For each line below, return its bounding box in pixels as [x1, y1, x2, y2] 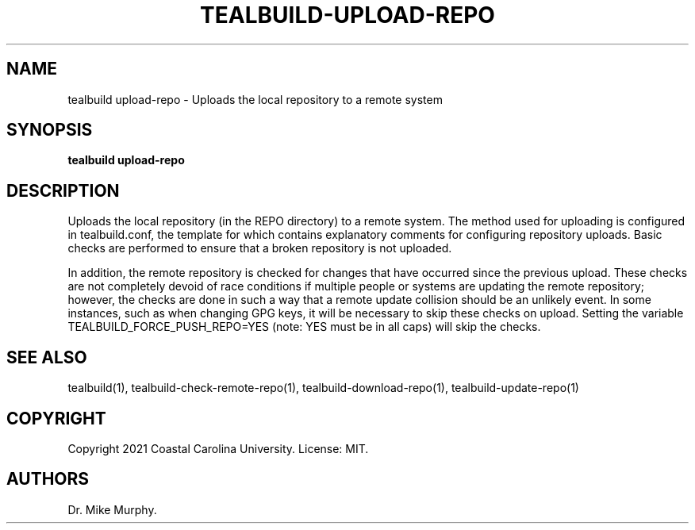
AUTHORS [6, 469, 90, 490]
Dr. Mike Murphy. [67, 502, 157, 517]
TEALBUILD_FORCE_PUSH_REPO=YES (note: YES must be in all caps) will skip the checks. [67, 320, 541, 334]
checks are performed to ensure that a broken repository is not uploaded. [67, 241, 452, 255]
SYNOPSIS [6, 120, 93, 140]
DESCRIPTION [6, 180, 120, 201]
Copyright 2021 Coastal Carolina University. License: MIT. [67, 441, 369, 455]
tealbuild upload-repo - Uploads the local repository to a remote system [67, 92, 443, 106]
